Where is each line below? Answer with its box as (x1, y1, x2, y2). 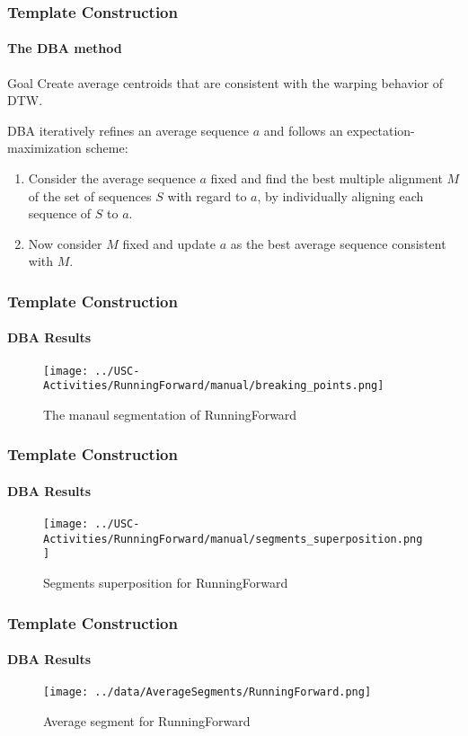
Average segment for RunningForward (43, 712, 251, 731)
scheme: (85, 138, 128, 157)
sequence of (28, 204, 92, 223)
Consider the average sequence (28, 169, 196, 188)
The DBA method (7, 39, 122, 58)
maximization (7, 138, 82, 157)
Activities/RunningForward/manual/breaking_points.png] (43, 379, 384, 393)
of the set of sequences (28, 186, 152, 205)
